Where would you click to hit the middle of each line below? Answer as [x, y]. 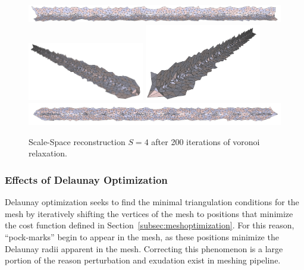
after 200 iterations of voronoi [206, 141]
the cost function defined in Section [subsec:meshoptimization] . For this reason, [150, 225]
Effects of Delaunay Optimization [86, 179]
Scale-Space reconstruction [77, 141]
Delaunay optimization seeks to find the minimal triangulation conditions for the [152, 202]
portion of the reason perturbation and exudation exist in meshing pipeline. [143, 260]
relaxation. [48, 153]
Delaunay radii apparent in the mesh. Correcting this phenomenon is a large [144, 248]
